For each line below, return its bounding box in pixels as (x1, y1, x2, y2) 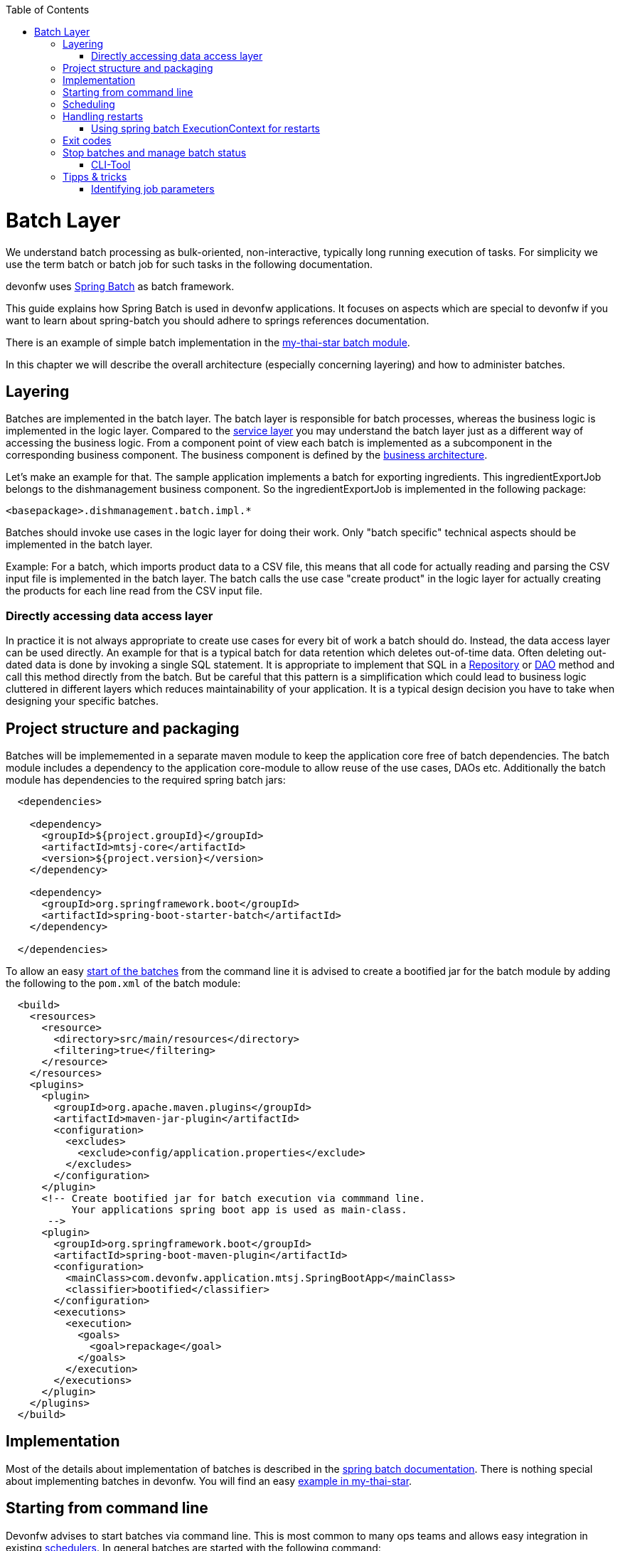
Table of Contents (6, 4, 90, 16)
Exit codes (63, 134, 112, 146)
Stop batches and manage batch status (63, 146, 247, 159)
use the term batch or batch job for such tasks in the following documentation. (6, 257, 373, 270)
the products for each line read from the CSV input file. (6, 585, 262, 597)
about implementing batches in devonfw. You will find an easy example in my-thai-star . (6, 1474, 412, 1487)
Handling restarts (63, 110, 144, 122)
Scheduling (63, 98, 115, 110)
